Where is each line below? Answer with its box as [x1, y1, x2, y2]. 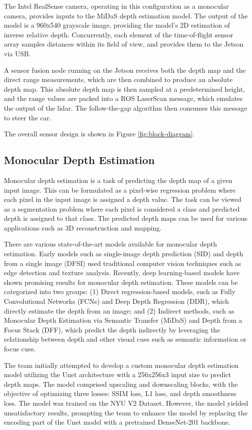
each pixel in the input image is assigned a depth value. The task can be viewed [4, 194, 242, 204]
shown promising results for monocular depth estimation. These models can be [4, 277, 238, 287]
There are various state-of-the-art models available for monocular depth [4, 239, 217, 249]
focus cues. [4, 344, 36, 354]
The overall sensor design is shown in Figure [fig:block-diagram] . [4, 129, 195, 139]
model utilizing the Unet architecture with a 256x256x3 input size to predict [4, 369, 232, 380]
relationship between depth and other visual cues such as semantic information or [4, 334, 247, 344]
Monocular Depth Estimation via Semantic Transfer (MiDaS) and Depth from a [4, 315, 242, 325]
